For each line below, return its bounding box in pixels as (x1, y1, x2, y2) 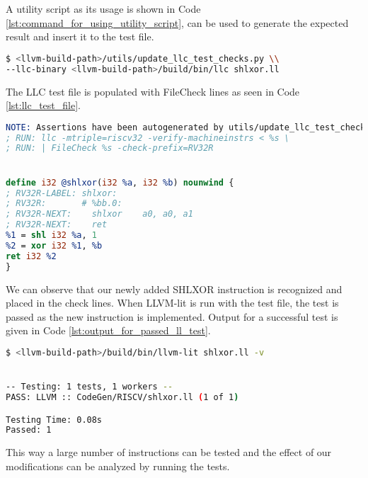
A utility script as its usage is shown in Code (6, 1, 201, 16)
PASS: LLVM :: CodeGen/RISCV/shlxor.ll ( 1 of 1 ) (6, 392, 239, 402)
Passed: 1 (6, 425, 52, 436)
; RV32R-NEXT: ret (6, 220, 108, 230)
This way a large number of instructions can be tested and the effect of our (6, 445, 332, 460)
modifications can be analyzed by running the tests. (6, 458, 230, 473)
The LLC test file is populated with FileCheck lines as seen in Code (6, 84, 300, 98)
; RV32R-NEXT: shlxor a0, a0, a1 (6, 209, 193, 220)
